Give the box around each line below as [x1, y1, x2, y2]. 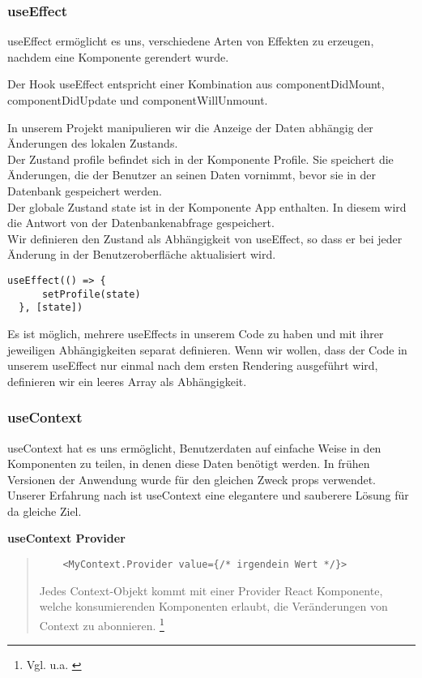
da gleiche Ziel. [7, 502, 82, 519]
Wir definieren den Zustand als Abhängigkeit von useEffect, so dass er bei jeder [7, 230, 403, 247]
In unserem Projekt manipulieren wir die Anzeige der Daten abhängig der [7, 118, 373, 135]
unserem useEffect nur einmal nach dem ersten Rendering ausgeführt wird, [7, 357, 378, 374]
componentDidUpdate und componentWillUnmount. [7, 92, 268, 108]
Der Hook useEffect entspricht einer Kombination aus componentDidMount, [7, 75, 385, 92]
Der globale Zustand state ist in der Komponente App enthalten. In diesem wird [7, 198, 407, 215]
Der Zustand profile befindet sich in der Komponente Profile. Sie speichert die [7, 150, 394, 167]
